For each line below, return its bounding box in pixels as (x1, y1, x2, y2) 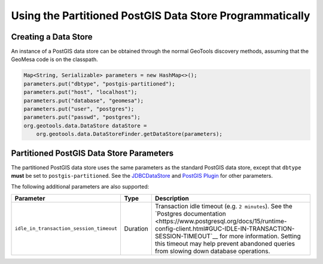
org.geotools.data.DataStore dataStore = (23, 122, 147, 129)
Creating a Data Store (11, 32, 93, 42)
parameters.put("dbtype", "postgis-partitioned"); (23, 80, 176, 87)
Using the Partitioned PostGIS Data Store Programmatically (11, 9, 310, 22)
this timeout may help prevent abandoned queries (154, 239, 295, 248)
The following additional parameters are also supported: (11, 183, 150, 190)
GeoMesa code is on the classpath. (11, 56, 98, 63)
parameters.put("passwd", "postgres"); (23, 114, 141, 121)
